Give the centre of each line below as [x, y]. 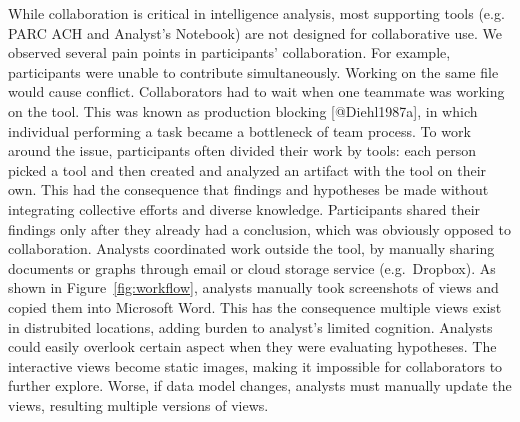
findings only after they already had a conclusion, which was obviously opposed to [259, 228]
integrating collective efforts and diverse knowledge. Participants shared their [244, 208]
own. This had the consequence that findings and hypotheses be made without [248, 189]
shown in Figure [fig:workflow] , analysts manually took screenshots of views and [253, 287]
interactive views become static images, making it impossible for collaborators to [255, 365]
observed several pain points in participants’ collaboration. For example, [229, 52]
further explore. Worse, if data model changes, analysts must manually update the [260, 385]
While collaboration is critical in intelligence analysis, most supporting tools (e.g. [256, 13]
